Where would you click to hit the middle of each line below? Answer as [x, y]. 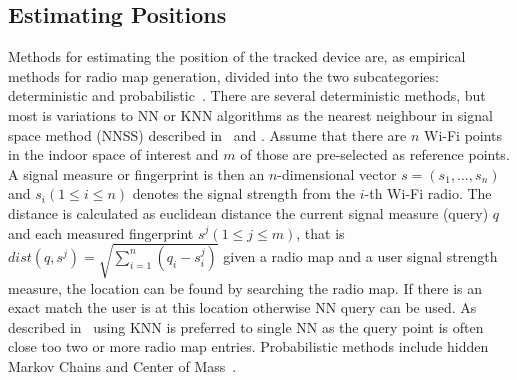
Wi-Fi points [463, 134]
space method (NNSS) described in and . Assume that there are [207, 134]
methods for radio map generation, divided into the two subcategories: [223, 75]
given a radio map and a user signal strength [360, 255]
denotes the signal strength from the [244, 193]
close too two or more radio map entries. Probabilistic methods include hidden [248, 346]
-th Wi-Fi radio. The [428, 193]
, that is [320, 232]
